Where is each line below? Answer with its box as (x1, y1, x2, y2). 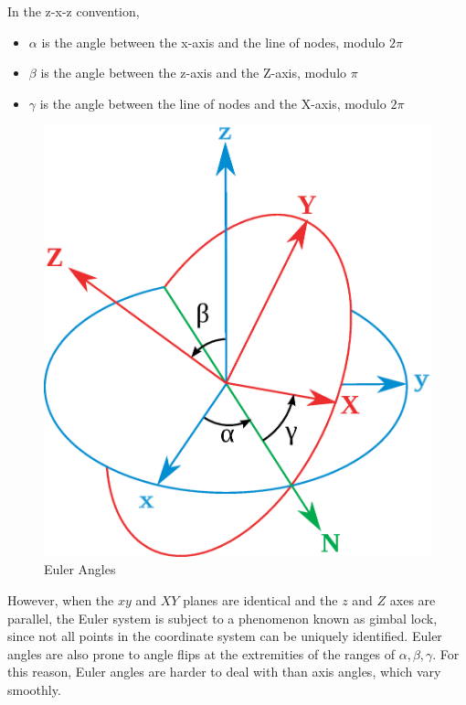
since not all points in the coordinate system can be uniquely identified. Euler (7, 626, 442, 646)
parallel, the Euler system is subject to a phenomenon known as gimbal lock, (7, 608, 438, 627)
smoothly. (7, 679, 61, 699)
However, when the (7, 590, 114, 609)
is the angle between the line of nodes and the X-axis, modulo (39, 93, 387, 112)
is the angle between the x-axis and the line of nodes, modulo (41, 32, 386, 51)
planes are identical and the (183, 590, 338, 609)
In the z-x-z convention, (7, 2, 140, 20)
